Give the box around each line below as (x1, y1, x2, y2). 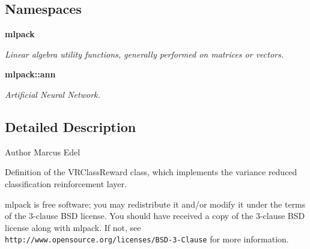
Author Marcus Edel (5, 145, 81, 158)
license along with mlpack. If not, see (5, 221, 141, 233)
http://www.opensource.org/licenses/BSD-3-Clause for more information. (5, 233, 289, 245)
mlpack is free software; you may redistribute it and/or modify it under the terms (5, 197, 306, 210)
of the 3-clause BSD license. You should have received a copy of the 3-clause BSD (5, 209, 305, 222)
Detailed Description (5, 117, 136, 136)
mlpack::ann (5, 68, 56, 80)
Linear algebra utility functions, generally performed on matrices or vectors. (5, 47, 284, 60)
